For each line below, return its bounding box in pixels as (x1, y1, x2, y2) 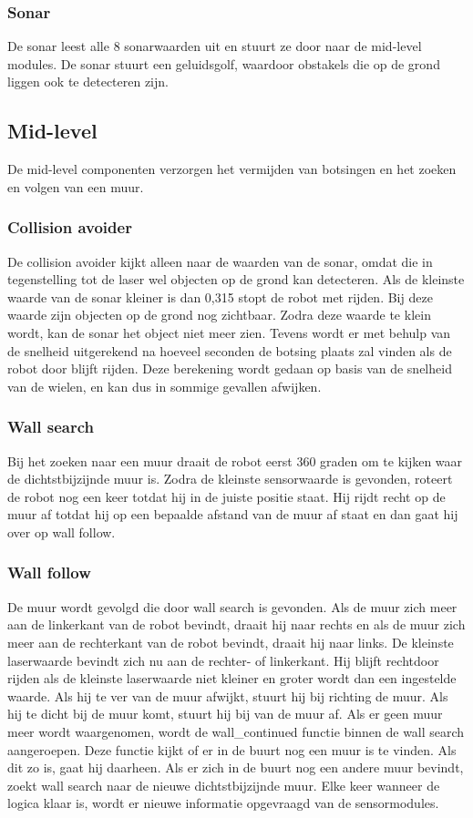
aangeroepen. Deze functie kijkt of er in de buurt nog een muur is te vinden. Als (7, 740, 457, 759)
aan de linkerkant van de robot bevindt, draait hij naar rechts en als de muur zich (7, 615, 466, 634)
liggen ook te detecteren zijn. (7, 72, 169, 91)
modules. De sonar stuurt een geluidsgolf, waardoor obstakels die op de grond (7, 54, 440, 73)
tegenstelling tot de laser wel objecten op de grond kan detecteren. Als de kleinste (7, 270, 465, 289)
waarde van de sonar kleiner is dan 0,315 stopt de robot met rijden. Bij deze (7, 287, 433, 306)
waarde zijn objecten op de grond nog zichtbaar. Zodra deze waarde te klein (7, 305, 431, 324)
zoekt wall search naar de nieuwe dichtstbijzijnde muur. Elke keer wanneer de (7, 775, 440, 794)
